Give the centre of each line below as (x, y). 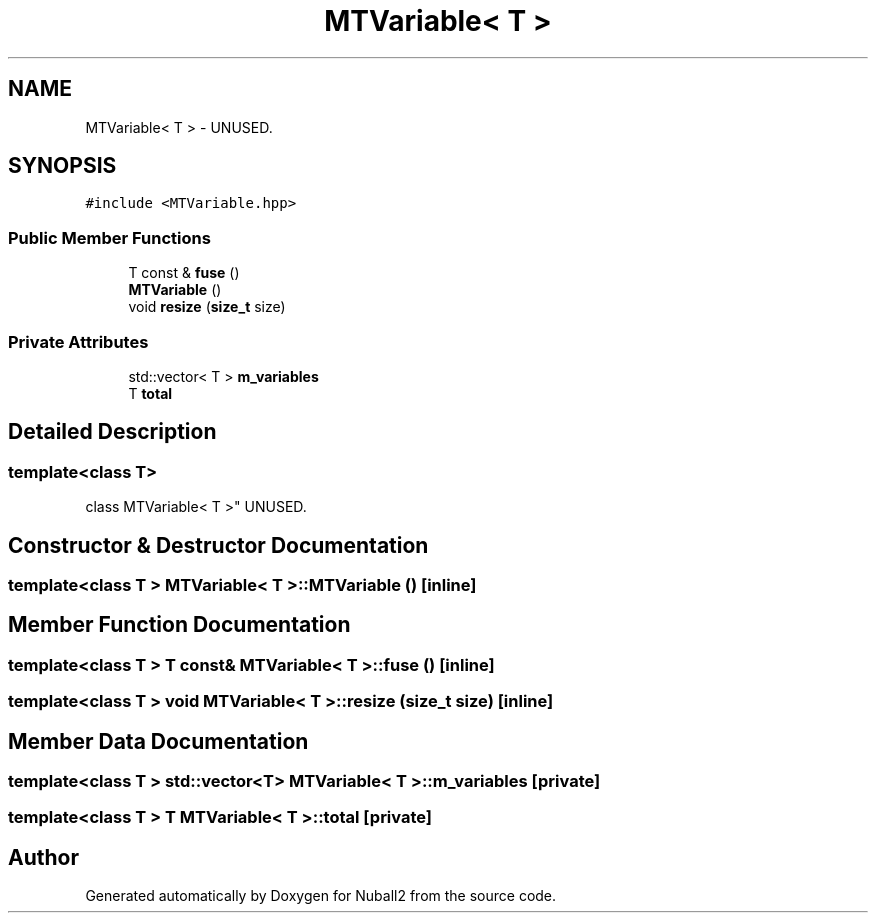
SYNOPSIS (62, 166)
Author (43, 857)
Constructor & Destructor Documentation (218, 545)
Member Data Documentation (158, 741)
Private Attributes (78, 341)
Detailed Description (112, 432)
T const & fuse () (184, 273)
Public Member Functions (109, 237)
